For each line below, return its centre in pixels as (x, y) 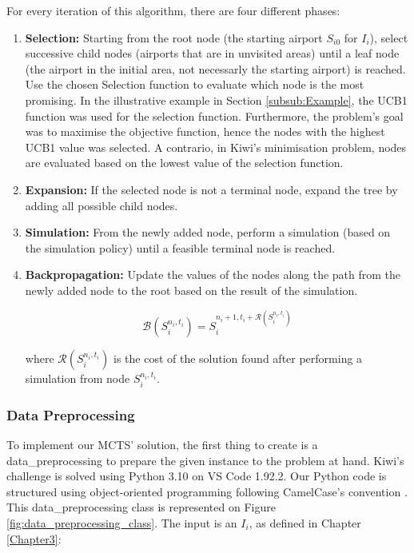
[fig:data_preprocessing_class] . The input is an (122, 522)
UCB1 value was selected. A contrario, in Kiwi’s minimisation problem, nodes (216, 147)
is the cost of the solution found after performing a (238, 358)
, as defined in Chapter (305, 522)
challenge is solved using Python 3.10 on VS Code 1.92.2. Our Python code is (197, 476)
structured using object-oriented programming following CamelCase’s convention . (207, 491)
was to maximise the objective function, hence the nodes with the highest (205, 131)
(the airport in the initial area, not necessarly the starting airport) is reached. (215, 68)
